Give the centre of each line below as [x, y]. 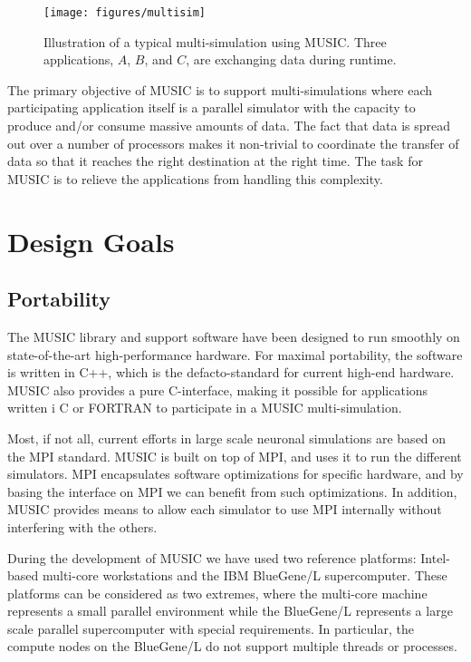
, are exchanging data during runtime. [291, 59]
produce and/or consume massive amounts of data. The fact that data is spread [229, 126]
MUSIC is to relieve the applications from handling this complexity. [195, 178]
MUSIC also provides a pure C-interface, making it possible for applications [218, 389]
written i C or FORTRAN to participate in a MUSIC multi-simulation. [205, 408]
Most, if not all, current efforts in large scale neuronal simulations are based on [227, 438]
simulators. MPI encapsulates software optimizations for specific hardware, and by [235, 474]
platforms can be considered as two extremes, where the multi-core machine [217, 593]
